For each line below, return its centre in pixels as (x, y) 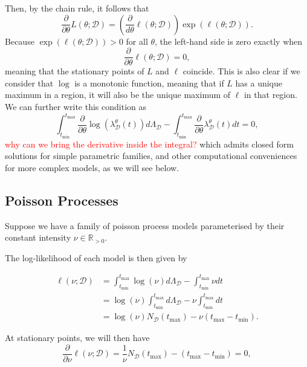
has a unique (259, 83)
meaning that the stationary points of (75, 71)
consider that (29, 83)
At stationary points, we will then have (77, 338)
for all (137, 41)
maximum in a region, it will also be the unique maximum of (118, 95)
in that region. (270, 95)
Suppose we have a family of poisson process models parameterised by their (145, 225)
